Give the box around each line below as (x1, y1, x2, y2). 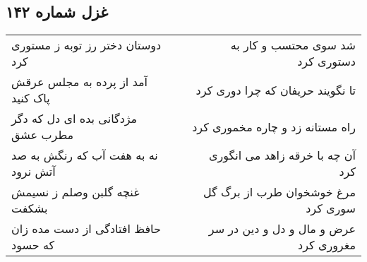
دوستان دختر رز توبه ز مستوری (11, 37, 162, 54)
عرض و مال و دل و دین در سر (208, 220, 356, 237)
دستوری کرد (297, 53, 356, 70)
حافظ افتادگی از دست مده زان (11, 220, 161, 237)
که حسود (11, 237, 55, 254)
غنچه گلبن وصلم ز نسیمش (11, 184, 140, 201)
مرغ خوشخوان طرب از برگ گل (203, 184, 356, 201)
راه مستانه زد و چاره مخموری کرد (192, 118, 356, 135)
